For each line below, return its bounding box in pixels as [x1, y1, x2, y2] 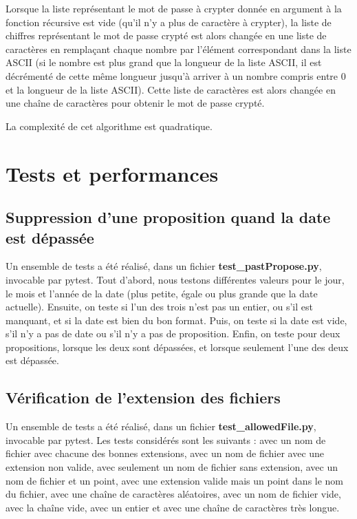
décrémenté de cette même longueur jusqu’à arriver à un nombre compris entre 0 [6, 68, 346, 83]
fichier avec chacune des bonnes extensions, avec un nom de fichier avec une [6, 446, 325, 460]
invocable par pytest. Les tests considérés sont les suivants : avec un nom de [6, 432, 326, 447]
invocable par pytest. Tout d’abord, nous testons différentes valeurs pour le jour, [6, 272, 345, 286]
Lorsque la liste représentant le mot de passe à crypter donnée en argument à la [6, 1, 342, 15]
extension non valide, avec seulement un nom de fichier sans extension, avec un [6, 460, 338, 474]
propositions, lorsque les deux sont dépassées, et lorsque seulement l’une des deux [6, 339, 349, 354]
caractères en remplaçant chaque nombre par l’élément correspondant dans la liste [6, 41, 351, 56]
